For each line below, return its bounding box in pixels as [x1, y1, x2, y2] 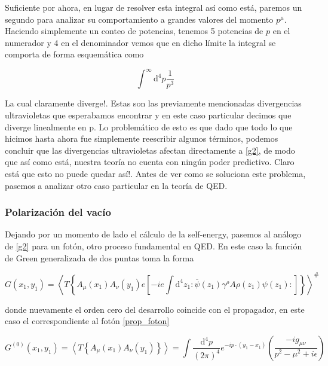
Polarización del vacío [5, 205, 111, 219]
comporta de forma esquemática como [5, 48, 144, 60]
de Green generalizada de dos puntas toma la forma [5, 251, 194, 264]
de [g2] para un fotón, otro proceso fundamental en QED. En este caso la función [5, 240, 302, 252]
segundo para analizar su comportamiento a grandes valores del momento [5, 13, 274, 25]
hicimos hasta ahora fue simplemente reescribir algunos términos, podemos [5, 132, 278, 145]
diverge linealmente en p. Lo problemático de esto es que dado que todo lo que [5, 120, 293, 133]
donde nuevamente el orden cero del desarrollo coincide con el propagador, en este [5, 303, 305, 315]
